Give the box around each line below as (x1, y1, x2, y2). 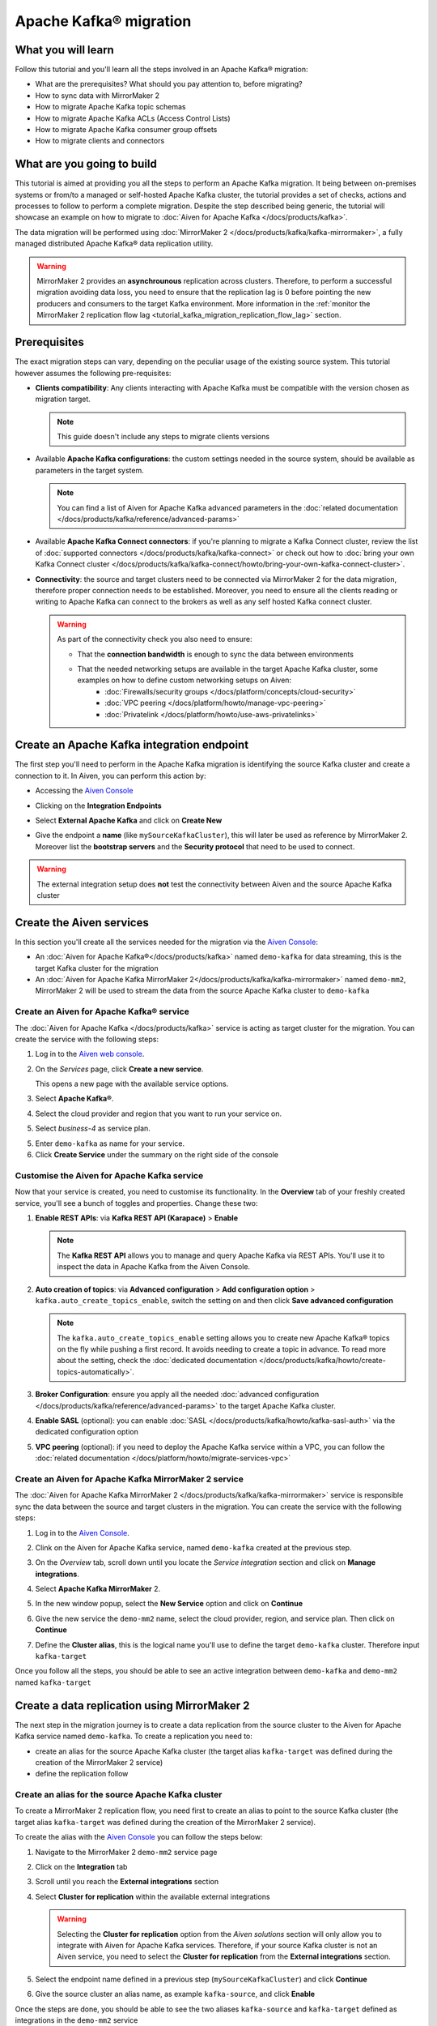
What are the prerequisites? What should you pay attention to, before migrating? (35, 79, 303, 89)
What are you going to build (15, 157, 158, 171)
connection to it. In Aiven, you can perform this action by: (15, 771, 206, 780)
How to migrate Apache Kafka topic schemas (35, 102, 186, 112)
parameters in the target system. (35, 465, 145, 475)
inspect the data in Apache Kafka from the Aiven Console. (57, 1262, 251, 1272)
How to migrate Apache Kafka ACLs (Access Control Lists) (35, 113, 231, 123)
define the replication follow (35, 1769, 129, 1779)
